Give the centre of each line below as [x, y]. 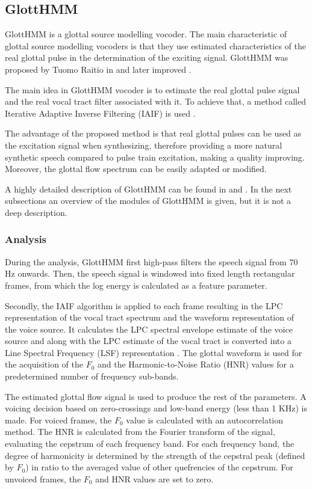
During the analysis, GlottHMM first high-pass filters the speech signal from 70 [151, 261]
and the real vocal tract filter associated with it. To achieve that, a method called [155, 101]
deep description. [36, 212]
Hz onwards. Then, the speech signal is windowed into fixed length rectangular [150, 273]
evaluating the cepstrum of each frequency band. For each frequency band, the [150, 444]
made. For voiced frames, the [58, 420]
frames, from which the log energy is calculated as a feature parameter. [136, 285]
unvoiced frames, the [43, 478]
